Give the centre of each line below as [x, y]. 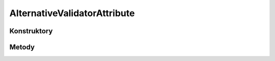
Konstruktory [31, 31]
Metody [22, 47]
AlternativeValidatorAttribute [72, 13]
